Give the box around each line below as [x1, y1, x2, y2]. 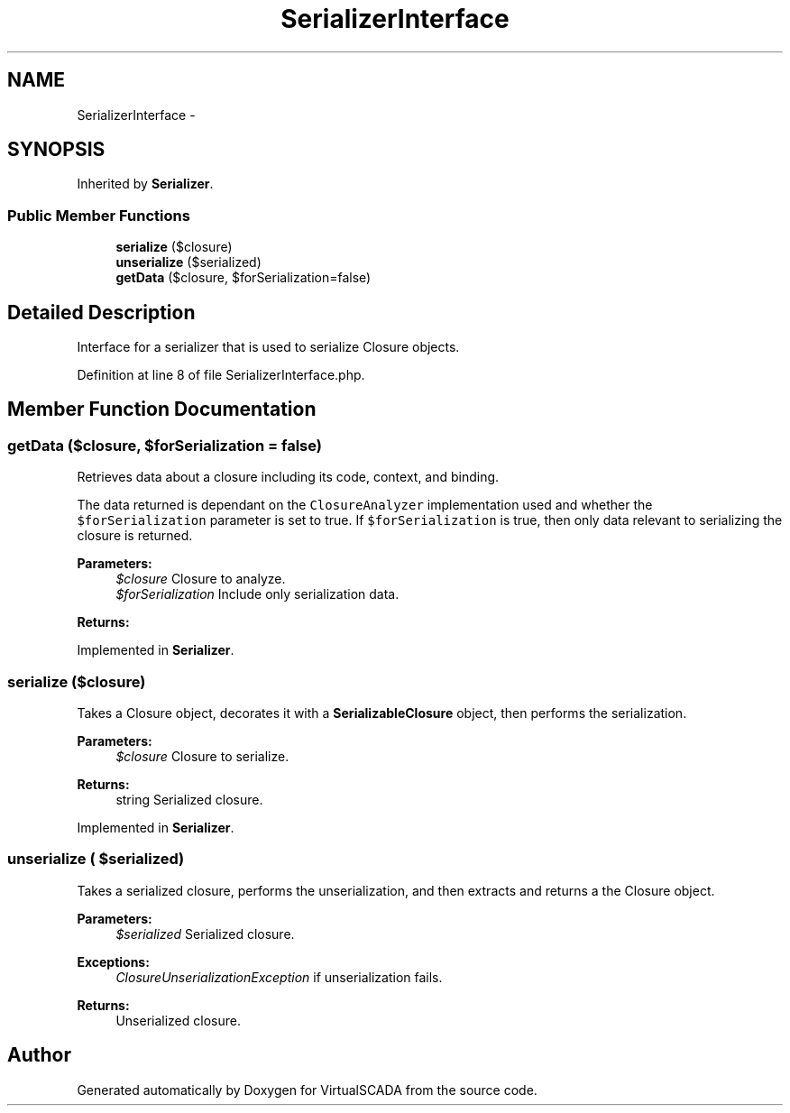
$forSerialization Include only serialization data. [115, 586, 400, 602]
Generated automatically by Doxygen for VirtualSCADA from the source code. [77, 1081, 537, 1098]
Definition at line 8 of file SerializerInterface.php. [77, 367, 365, 383]
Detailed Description [7, 300, 196, 324]
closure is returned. [77, 528, 193, 544]
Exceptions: [77, 953, 150, 970]
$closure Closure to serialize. [115, 749, 289, 764]
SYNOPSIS [7, 138, 106, 161]
